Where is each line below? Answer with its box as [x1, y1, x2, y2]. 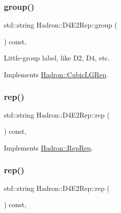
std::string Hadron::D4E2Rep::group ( [4, 20, 118, 30]
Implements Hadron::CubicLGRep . [4, 69, 108, 79]
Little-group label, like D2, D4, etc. [4, 53, 110, 63]
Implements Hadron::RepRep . [4, 143, 93, 152]
